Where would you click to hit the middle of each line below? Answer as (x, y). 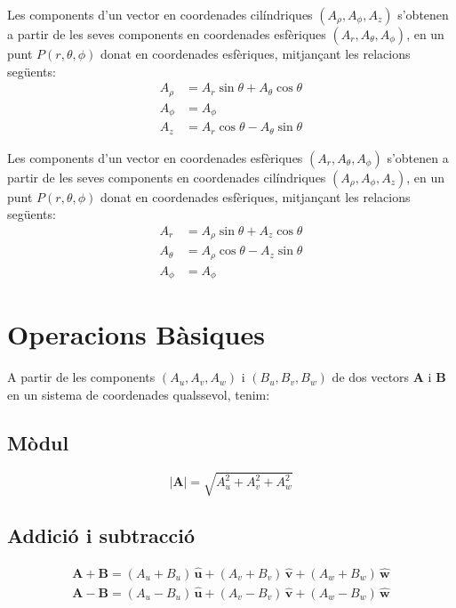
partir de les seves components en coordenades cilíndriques (167, 177)
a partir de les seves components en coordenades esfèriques (167, 34)
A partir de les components (81, 377)
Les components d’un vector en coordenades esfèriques (155, 157)
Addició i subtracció (101, 535)
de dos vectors (371, 377)
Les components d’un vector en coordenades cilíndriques (160, 14)
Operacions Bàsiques (136, 334)
